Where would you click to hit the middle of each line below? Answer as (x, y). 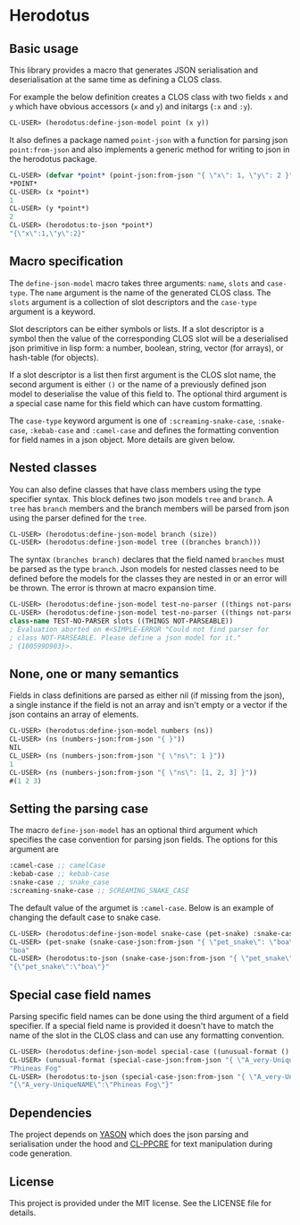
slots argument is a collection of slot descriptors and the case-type (133, 302)
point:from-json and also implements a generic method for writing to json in (150, 149)
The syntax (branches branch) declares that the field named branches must (147, 559)
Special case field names (80, 995)
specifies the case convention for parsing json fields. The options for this (144, 840)
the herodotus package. (53, 158)
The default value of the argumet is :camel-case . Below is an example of (142, 907)
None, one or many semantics (94, 673)
